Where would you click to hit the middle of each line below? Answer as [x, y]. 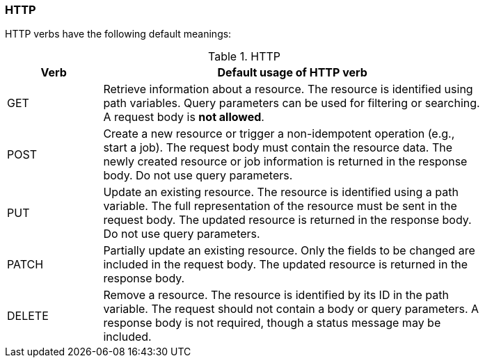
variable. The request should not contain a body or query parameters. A [291, 309]
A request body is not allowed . [184, 117]
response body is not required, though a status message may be [272, 323]
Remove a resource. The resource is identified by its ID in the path [276, 295]
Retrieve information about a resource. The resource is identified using [288, 89]
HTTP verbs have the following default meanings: [118, 34]
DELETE [28, 316]
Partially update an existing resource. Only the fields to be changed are [289, 251]
